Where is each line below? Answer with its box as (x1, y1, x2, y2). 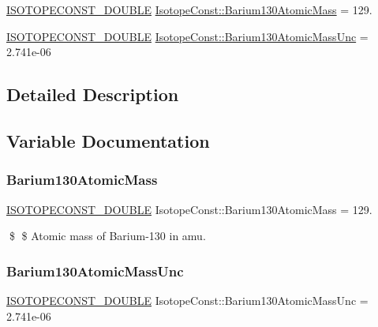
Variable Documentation (6, 128, 210, 152)
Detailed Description (6, 82, 179, 107)
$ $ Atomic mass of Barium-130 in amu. (9, 227, 206, 244)
